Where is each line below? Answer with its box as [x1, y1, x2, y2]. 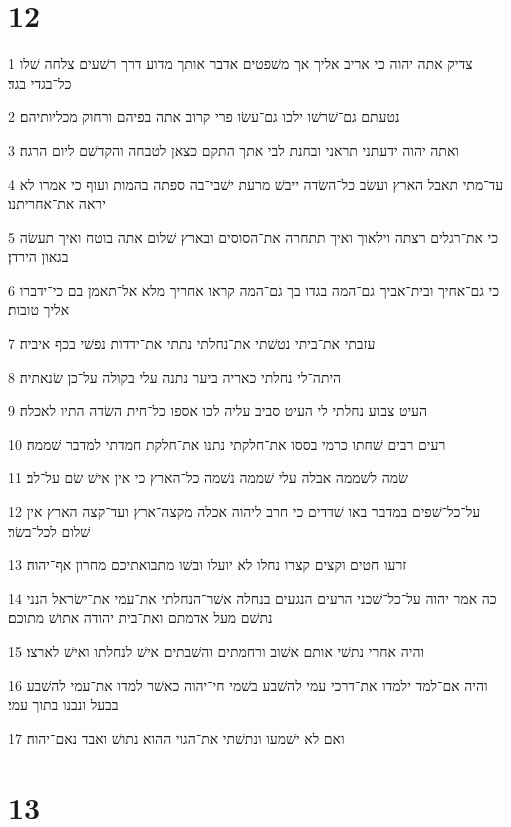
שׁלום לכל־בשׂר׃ [8, 520, 91, 541]
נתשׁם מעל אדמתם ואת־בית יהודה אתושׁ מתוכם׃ [8, 607, 273, 628]
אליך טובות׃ [8, 299, 70, 320]
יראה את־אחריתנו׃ [8, 193, 106, 214]
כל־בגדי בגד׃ [8, 72, 72, 93]
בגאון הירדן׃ [8, 246, 69, 267]
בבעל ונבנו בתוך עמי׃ [8, 694, 119, 715]
